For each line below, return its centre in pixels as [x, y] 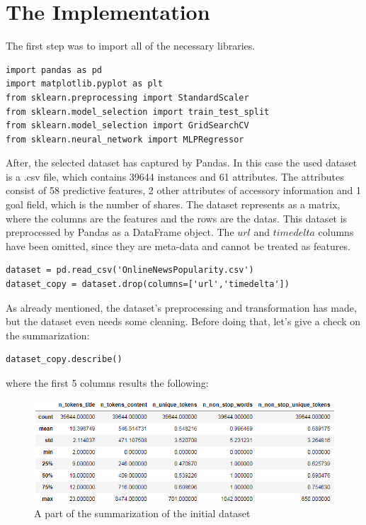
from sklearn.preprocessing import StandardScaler [127, 97]
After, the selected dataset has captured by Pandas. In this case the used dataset [182, 163]
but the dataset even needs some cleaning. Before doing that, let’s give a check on [183, 321]
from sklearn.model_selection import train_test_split [138, 112]
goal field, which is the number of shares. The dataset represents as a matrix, [173, 204]
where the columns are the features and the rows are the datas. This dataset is [177, 218]
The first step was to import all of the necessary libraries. [131, 46]
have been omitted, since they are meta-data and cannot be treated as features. [178, 245]
